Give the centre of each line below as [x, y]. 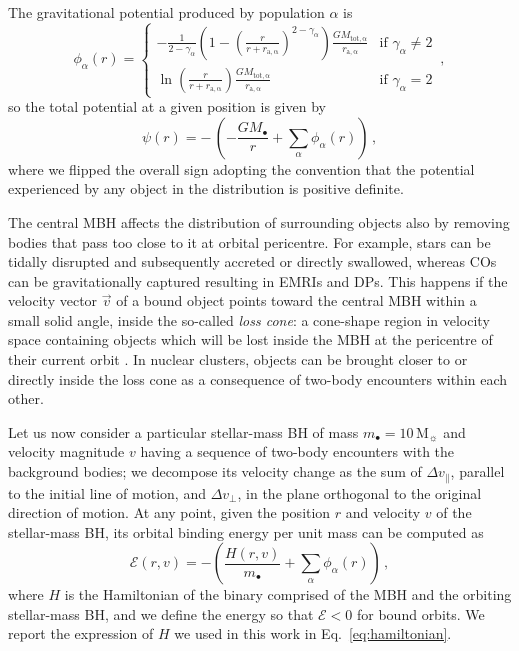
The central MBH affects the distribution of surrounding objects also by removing [259, 221]
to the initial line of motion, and [107, 492]
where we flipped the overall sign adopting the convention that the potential [241, 168]
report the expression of [81, 633]
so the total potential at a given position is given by [167, 106]
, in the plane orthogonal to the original [359, 492]
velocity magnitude [66, 451]
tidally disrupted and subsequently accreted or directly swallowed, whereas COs [252, 261]
